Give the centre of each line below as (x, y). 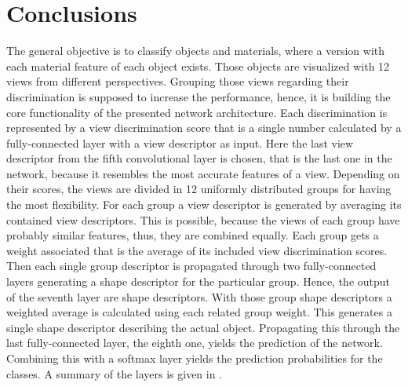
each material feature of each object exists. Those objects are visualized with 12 (198, 66)
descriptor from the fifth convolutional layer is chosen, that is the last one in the (199, 158)
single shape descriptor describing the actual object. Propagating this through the (203, 327)
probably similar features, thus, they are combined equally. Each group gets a (193, 235)
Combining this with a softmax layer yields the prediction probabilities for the (195, 358)
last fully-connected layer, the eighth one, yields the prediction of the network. (195, 343)
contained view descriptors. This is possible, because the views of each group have (203, 219)
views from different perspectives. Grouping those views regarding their (178, 81)
